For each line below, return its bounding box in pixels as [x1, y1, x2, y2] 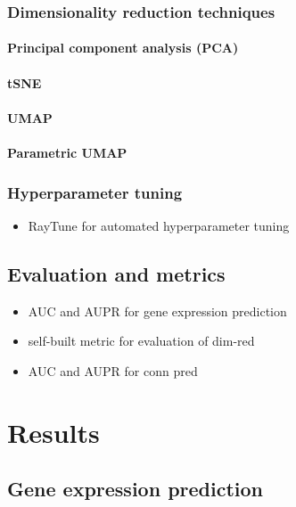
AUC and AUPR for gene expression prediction [28, 301, 287, 320]
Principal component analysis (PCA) [7, 38, 239, 57]
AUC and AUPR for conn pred [28, 361, 198, 380]
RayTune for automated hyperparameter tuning [28, 216, 290, 234]
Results [7, 413, 100, 450]
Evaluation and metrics [7, 259, 226, 287]
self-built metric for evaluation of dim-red [28, 331, 255, 350]
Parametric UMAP [7, 143, 127, 161]
